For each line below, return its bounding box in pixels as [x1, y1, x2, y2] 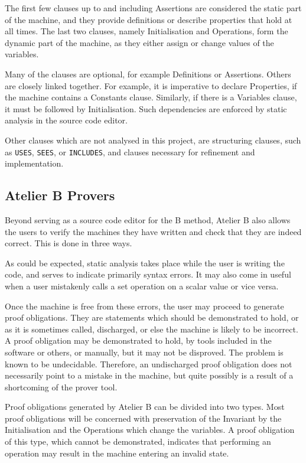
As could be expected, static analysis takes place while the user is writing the [5, 256, 285, 269]
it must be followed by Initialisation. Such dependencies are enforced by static [5, 102, 287, 115]
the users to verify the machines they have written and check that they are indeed [5, 225, 302, 237]
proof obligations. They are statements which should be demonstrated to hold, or [5, 311, 299, 324]
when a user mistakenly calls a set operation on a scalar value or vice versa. [5, 279, 279, 292]
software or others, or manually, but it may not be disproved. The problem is [5, 345, 284, 358]
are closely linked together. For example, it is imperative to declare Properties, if [5, 79, 297, 92]
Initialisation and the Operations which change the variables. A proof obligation [5, 423, 295, 436]
